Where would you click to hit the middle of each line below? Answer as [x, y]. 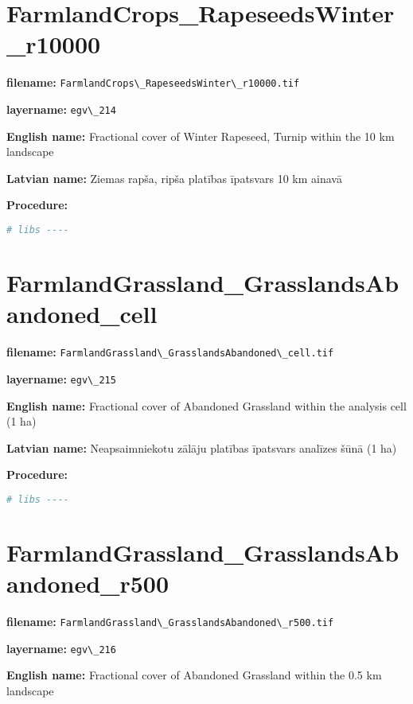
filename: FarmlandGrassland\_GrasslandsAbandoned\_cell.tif [170, 352]
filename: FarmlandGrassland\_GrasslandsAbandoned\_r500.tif [170, 622]
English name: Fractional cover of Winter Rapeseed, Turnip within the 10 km [201, 136]
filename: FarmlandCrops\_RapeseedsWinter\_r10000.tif [153, 82]
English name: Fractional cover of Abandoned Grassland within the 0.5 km [194, 675]
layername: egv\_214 [61, 109]
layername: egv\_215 [61, 378]
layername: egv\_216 [61, 648]
